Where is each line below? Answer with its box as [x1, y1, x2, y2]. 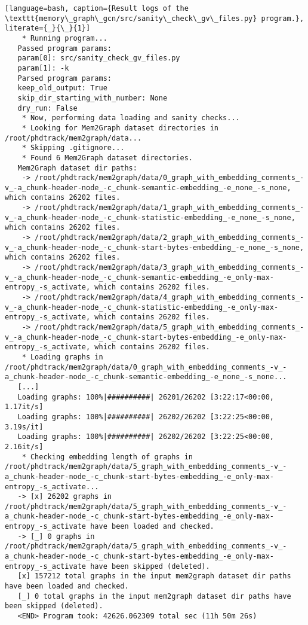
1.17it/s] [5, 403, 44, 411]
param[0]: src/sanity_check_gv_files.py [17, 54, 180, 63]
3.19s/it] [5, 422, 44, 431]
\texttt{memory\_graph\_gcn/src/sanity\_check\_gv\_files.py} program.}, [5, 14, 304, 23]
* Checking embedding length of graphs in [21, 452, 193, 461]
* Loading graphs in [21, 352, 103, 361]
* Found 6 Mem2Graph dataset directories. [21, 153, 193, 162]
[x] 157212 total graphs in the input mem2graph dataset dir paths [17, 572, 291, 581]
